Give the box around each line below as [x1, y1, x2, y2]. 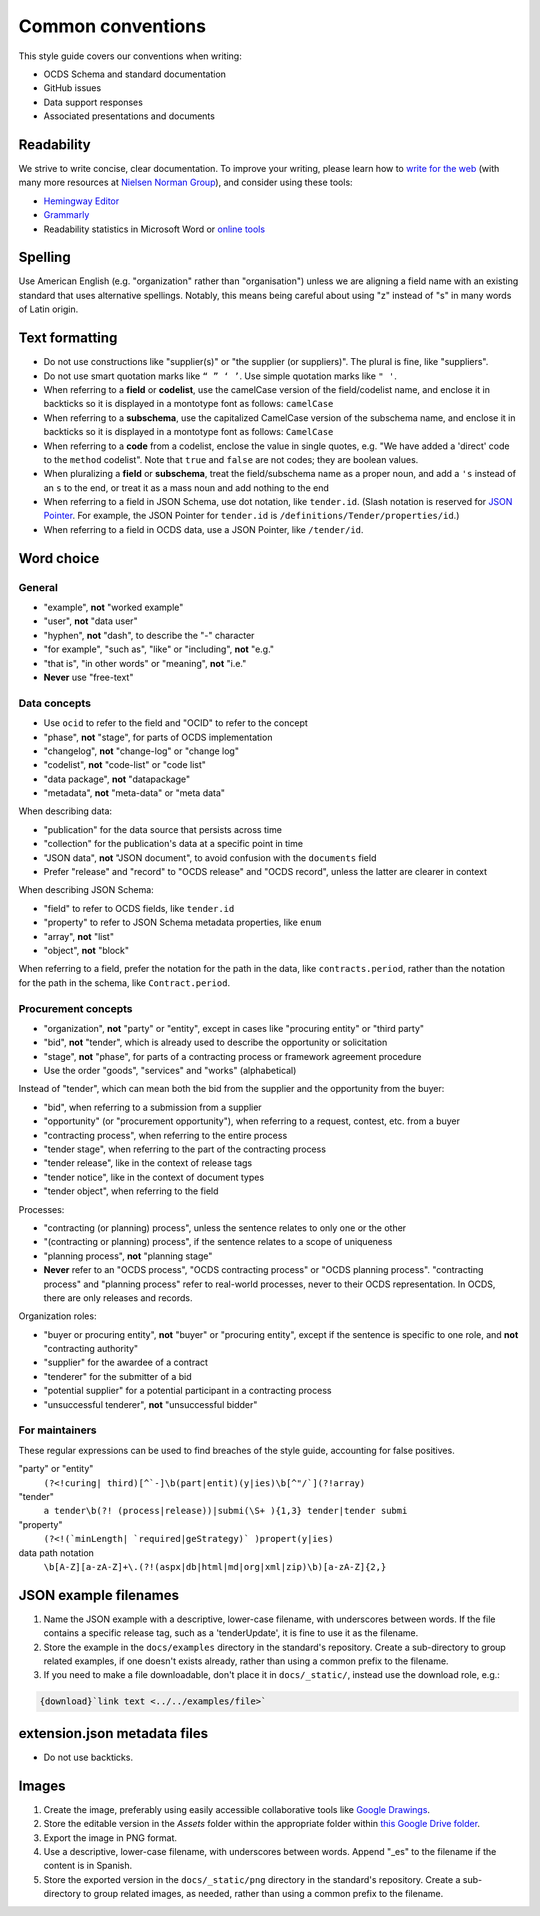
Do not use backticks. [43, 1751, 134, 1763]
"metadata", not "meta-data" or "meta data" [43, 787, 225, 799]
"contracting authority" [43, 1343, 139, 1355]
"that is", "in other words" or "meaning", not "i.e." [43, 657, 247, 669]
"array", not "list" [43, 930, 115, 942]
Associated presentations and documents [43, 110, 215, 122]
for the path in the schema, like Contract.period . [18, 976, 230, 989]
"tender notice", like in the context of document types [43, 1171, 265, 1183]
